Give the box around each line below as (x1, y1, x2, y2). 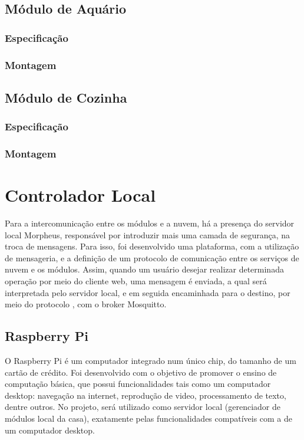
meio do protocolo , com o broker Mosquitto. (5, 298, 167, 310)
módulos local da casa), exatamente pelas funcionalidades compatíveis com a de (5, 412, 293, 424)
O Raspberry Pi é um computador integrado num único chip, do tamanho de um (5, 354, 296, 367)
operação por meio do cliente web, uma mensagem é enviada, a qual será (5, 275, 267, 287)
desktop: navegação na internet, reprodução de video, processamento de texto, (5, 389, 286, 401)
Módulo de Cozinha (5, 88, 127, 106)
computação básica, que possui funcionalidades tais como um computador (5, 377, 271, 390)
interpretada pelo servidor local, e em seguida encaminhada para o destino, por (5, 286, 290, 298)
